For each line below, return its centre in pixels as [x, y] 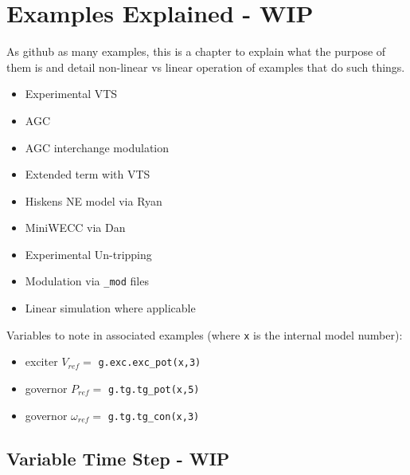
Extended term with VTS [88, 174]
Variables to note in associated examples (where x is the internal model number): [205, 334]
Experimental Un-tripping [88, 254]
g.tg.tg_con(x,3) [154, 416]
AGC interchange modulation [97, 147]
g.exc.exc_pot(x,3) [150, 363]
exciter [41, 361]
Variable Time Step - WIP [118, 458]
